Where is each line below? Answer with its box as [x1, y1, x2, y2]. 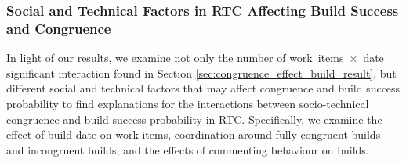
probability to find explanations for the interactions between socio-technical [6, 95, 369, 111]
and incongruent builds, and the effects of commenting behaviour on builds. [6, 141, 369, 158]
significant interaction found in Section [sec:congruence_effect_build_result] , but [6, 64, 397, 81]
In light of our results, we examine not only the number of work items [6, 49, 344, 66]
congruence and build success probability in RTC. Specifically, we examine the [6, 110, 382, 127]
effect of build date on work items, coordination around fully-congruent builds [6, 126, 381, 143]
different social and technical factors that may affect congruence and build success [6, 80, 401, 96]
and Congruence [6, 18, 111, 38]
